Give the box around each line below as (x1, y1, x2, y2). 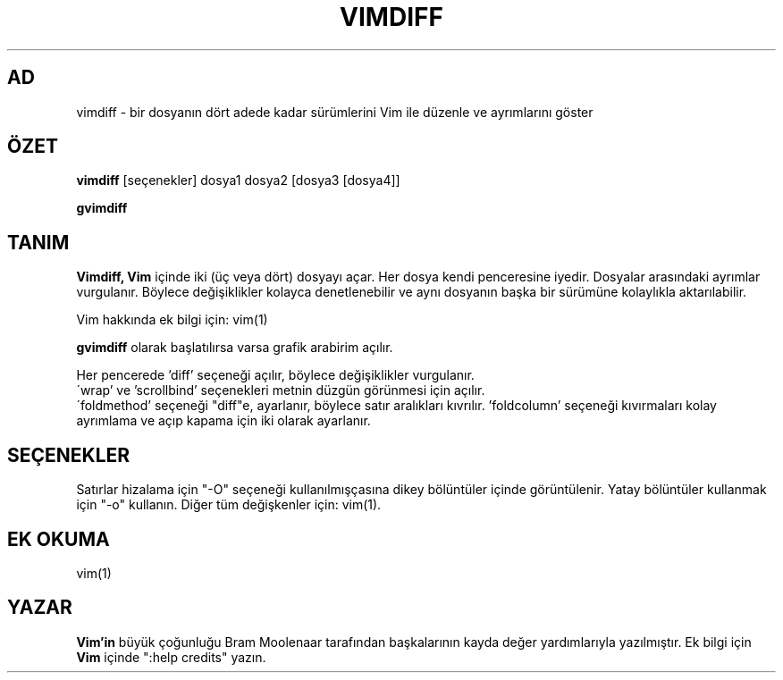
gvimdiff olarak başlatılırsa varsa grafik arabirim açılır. (76, 340, 393, 356)
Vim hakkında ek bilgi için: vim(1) (76, 312, 268, 328)
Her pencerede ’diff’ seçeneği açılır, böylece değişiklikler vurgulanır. (76, 367, 475, 383)
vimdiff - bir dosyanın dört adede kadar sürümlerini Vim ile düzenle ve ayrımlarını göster (76, 104, 594, 120)
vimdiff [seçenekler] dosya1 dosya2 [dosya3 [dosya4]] (76, 172, 400, 189)
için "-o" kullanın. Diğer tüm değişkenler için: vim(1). (76, 497, 382, 513)
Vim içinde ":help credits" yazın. (76, 649, 266, 665)
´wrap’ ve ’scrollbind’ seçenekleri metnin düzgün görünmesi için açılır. (76, 382, 485, 399)
